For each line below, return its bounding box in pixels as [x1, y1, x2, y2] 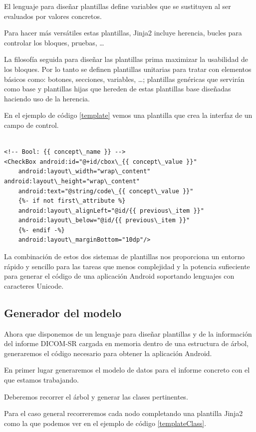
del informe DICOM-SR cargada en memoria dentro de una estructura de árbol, [4, 338, 249, 349]
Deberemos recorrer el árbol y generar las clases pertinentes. [4, 391, 188, 402]
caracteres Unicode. [4, 280, 64, 291]
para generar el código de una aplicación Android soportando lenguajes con [4, 271, 235, 281]
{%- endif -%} [18, 226, 65, 234]
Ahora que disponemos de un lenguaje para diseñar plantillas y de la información [4, 328, 252, 339]
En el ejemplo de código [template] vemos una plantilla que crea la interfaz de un [4, 110, 253, 120]
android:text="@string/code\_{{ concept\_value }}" [18, 187, 194, 195]
